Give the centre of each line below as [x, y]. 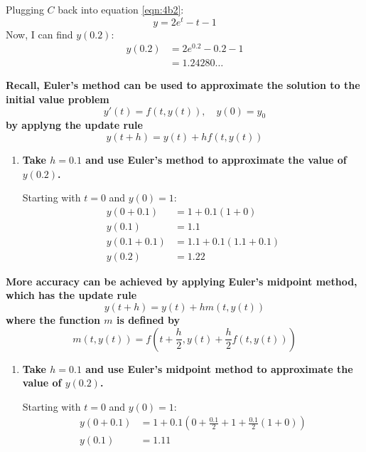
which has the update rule [71, 295]
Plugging [25, 9]
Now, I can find [39, 34]
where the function [53, 320]
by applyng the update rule [74, 125]
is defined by [148, 320]
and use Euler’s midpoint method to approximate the [219, 368]
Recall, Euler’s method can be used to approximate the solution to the [183, 85]
